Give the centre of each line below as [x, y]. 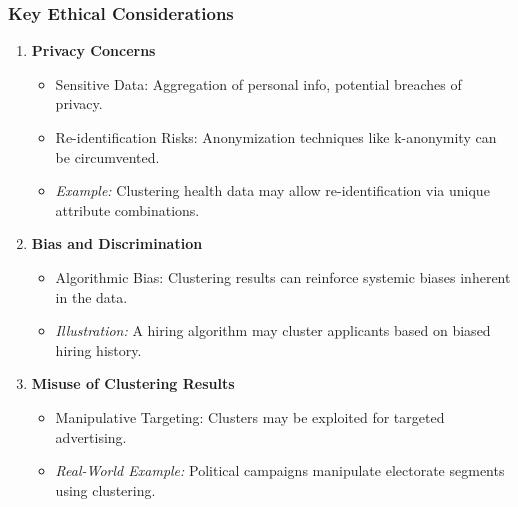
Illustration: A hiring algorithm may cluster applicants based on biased [273, 330]
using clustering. [105, 489]
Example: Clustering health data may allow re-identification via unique [272, 190]
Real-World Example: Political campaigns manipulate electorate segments [280, 470]
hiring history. [98, 349]
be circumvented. [107, 156]
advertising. [91, 436]
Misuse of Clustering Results [133, 383]
